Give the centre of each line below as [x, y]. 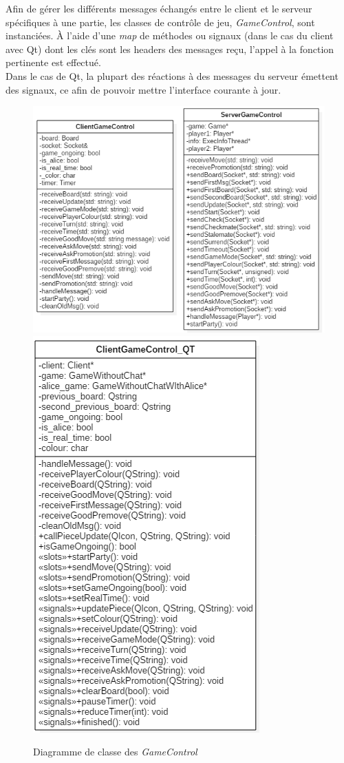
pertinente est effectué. [53, 62]
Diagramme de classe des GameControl [115, 752]
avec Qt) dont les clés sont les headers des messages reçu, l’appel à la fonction [170, 49]
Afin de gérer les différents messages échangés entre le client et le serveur [159, 8]
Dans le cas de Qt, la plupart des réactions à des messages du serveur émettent [172, 75]
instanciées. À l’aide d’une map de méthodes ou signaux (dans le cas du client [170, 35]
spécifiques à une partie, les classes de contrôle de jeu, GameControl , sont [160, 22]
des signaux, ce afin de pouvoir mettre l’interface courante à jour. [143, 89]
